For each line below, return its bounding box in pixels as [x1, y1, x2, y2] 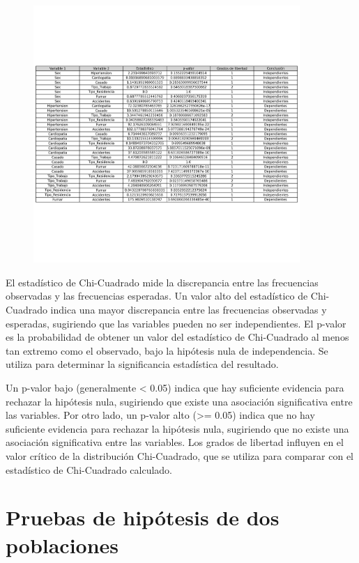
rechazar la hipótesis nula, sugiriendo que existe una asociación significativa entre [6, 394, 353, 408]
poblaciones [6, 530, 119, 559]
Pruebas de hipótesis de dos [6, 503, 280, 532]
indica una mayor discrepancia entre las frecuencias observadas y [50, 302, 327, 317]
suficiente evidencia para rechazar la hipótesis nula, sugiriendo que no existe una [6, 421, 349, 435]
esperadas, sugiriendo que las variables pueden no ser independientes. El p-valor [6, 316, 346, 330]
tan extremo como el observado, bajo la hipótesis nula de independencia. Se [6, 343, 328, 357]
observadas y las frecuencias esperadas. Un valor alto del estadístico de [6, 288, 308, 303]
